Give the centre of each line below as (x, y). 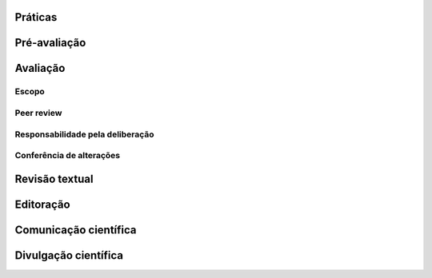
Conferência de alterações (68, 156)
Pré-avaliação (50, 43)
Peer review (38, 113)
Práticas (36, 17)
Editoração (43, 204)
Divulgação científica (69, 255)
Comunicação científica (76, 230)
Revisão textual (54, 179)
